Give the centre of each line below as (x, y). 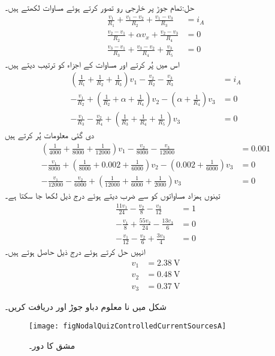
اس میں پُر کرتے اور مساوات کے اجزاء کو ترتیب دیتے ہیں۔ (92, 64)
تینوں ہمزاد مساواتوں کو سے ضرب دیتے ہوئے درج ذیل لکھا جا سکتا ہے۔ (113, 195)
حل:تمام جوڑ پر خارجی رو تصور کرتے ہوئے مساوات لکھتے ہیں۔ (100, 7)
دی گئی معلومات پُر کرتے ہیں (50, 135)
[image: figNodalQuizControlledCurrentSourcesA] (128, 326)
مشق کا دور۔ (52, 345)
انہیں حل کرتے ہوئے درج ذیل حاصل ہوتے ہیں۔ (75, 252)
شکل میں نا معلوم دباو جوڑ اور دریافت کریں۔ (86, 307)
